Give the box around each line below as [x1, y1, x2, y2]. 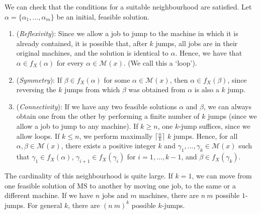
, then [169, 74, 188, 85]
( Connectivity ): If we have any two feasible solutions [16, 101, 177, 111]
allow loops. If [16, 130, 60, 141]
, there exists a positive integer [61, 140, 156, 151]
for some [104, 74, 130, 85]
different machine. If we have [5, 190, 94, 200]
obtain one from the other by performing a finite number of [16, 111, 200, 121]
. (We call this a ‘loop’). [123, 57, 197, 68]
